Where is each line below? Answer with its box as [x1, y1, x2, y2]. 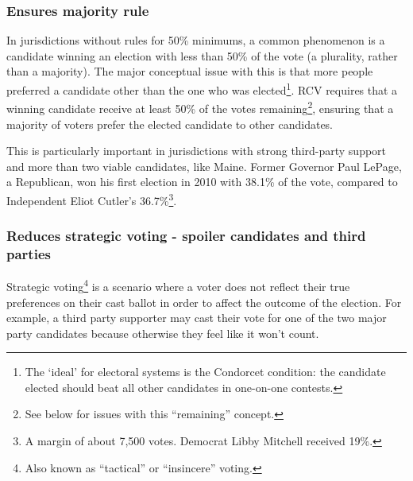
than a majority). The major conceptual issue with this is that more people [6, 63, 373, 80]
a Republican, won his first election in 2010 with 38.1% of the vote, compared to [6, 173, 398, 190]
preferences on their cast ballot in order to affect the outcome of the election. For [6, 293, 402, 310]
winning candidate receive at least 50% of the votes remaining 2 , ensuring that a [6, 98, 394, 116]
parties [6, 243, 51, 263]
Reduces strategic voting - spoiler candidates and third [6, 226, 366, 246]
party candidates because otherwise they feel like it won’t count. [6, 324, 319, 341]
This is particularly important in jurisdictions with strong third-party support [6, 142, 387, 159]
